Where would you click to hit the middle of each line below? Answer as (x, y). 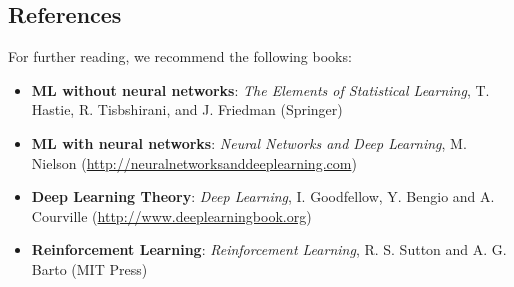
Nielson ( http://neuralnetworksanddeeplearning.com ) (194, 162)
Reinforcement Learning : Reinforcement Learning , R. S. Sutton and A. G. (269, 249)
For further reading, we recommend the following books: (180, 56)
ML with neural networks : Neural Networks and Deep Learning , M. (249, 142)
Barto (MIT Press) (89, 268)
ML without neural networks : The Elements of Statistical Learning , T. (260, 89)
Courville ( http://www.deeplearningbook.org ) (171, 215)
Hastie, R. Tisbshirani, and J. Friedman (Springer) (187, 109)
